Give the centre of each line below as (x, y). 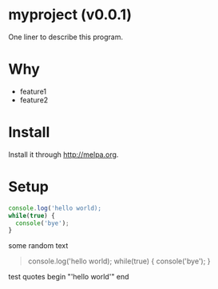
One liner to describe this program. (66, 37)
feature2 (34, 100)
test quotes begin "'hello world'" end (69, 277)
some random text (38, 246)
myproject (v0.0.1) (70, 15)
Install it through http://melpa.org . (63, 155)
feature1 (33, 91)
